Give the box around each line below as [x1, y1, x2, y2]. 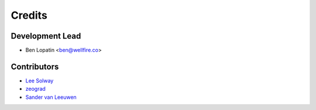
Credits [11, 9, 48, 22]
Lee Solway [25, 77, 54, 84]
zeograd [25, 85, 46, 92]
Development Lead [11, 31, 81, 41]
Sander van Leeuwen [25, 94, 77, 101]
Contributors [11, 61, 59, 71]
